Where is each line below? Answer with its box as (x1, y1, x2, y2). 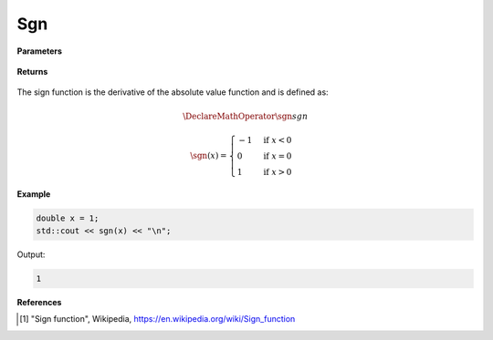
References (16, 297, 62, 308)
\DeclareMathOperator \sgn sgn (183, 110, 309, 121)
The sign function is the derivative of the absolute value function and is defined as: (16, 87, 329, 98)
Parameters (16, 46, 63, 57)
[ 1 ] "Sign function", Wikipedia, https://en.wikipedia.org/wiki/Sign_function (19, 314, 296, 325)
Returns (16, 66, 48, 77)
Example (16, 188, 51, 200)
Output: (16, 249, 46, 260)
